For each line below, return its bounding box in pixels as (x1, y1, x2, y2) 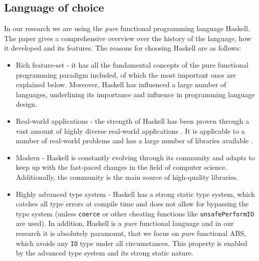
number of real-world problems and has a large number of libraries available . (16, 135, 253, 146)
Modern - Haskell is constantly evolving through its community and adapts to (16, 152, 255, 162)
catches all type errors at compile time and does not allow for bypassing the (16, 198, 249, 209)
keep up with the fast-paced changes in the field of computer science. (16, 162, 227, 172)
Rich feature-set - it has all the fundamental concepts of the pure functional (16, 59, 248, 70)
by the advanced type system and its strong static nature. (16, 247, 193, 258)
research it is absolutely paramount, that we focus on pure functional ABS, (16, 227, 246, 238)
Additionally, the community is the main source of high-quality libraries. (16, 171, 238, 182)
